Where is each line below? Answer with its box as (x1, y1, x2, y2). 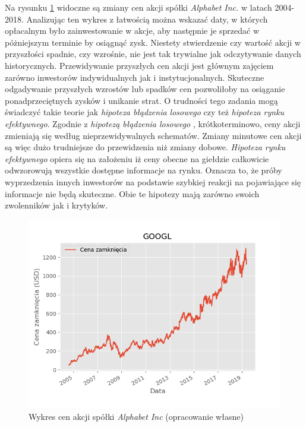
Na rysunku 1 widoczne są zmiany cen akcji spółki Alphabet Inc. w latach (5, 1, 272, 13)
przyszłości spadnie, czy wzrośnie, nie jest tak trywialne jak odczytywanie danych (5, 48, 301, 60)
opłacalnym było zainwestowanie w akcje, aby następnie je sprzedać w (5, 24, 260, 37)
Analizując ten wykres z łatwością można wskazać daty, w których (26, 12, 268, 25)
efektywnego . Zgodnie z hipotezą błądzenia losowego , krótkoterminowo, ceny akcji (5, 117, 301, 129)
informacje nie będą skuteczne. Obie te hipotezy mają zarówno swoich (5, 187, 260, 200)
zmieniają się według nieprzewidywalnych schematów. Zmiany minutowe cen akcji (5, 129, 302, 141)
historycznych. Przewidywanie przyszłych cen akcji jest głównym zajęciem (5, 59, 274, 71)
